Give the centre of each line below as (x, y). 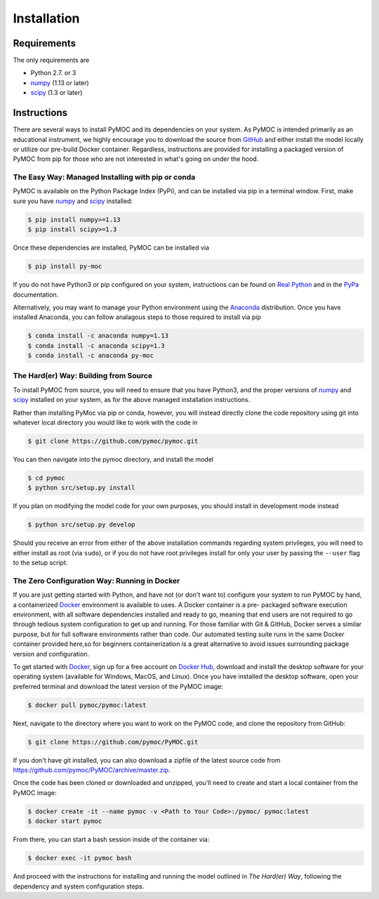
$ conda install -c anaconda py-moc (91, 356)
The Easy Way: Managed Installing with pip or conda (104, 177)
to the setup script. (40, 563)
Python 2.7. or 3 (53, 73)
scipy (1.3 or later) (56, 93)
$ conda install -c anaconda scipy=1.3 (96, 345)
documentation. (36, 295)
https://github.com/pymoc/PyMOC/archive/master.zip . (92, 770)
